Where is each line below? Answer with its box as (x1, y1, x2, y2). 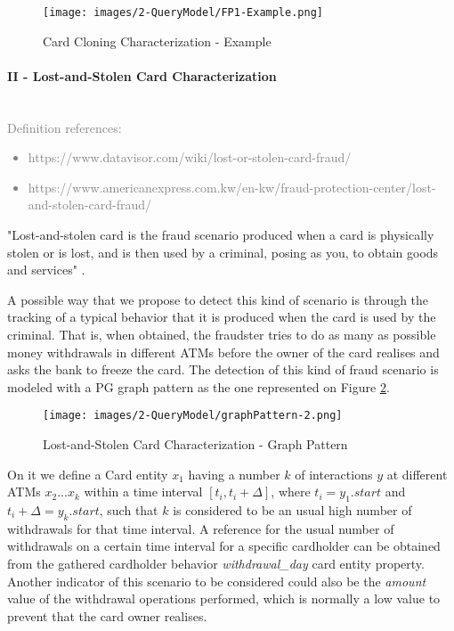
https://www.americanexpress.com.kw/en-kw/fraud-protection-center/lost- (28, 177, 436, 196)
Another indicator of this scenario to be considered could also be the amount (7, 571, 426, 590)
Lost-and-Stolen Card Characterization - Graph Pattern (43, 435, 348, 454)
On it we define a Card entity (7, 464, 168, 483)
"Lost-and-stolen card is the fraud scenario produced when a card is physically (7, 225, 434, 244)
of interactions (295, 464, 373, 483)
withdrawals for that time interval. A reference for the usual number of (7, 519, 394, 537)
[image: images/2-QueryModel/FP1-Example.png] (43, 6, 323, 19)
